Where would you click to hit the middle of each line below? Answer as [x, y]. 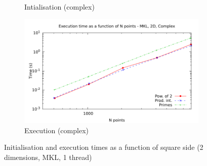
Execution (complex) [56, 130]
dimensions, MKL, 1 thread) [48, 157]
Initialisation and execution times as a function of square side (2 [104, 147]
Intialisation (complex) [59, 7]
